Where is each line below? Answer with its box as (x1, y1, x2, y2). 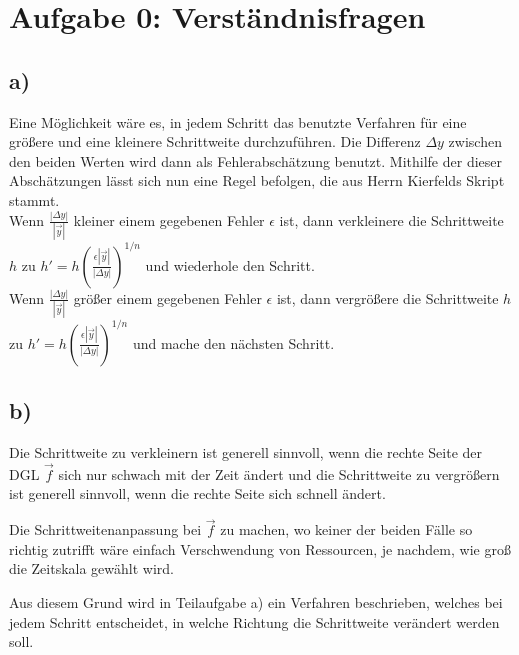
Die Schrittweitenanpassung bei (9, 519, 202, 540)
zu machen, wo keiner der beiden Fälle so (220, 519, 473, 540)
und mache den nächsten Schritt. (132, 332, 335, 353)
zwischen (448, 131, 502, 152)
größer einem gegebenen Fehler (73, 287, 262, 308)
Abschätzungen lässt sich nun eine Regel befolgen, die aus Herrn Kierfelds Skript (9, 170, 505, 191)
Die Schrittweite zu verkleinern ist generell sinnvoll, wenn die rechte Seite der (9, 442, 483, 462)
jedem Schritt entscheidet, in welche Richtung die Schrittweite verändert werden (9, 611, 500, 632)
